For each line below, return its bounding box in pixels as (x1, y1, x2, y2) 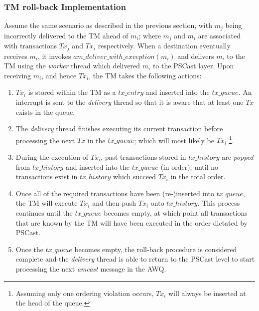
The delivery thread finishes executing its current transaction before (15, 123, 223, 134)
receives (4, 50, 27, 61)
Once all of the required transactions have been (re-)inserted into (15, 188, 215, 198)
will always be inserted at (168, 288, 246, 298)
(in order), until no (160, 161, 218, 172)
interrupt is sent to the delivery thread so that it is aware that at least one (15, 96, 244, 107)
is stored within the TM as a (28, 87, 116, 97)
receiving (4, 70, 31, 80)
